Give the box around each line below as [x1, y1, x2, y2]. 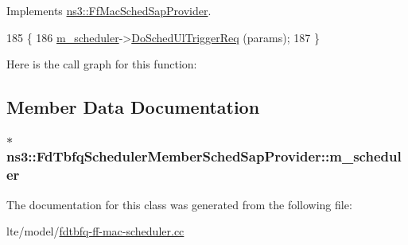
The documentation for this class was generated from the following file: [6, 196, 352, 212]
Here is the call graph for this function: [6, 56, 197, 72]
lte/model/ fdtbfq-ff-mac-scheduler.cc [6, 223, 185, 239]
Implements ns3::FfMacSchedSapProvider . [6, 2, 212, 18]
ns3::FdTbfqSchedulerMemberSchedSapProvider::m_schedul [6, 146, 402, 166]
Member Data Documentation [6, 95, 260, 119]
